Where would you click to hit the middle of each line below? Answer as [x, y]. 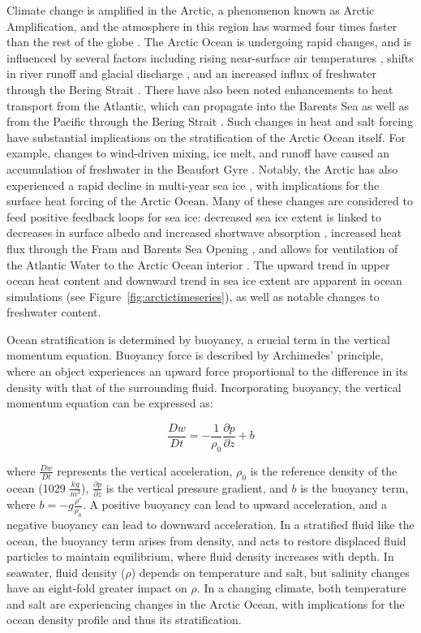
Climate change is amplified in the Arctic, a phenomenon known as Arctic [191, 10]
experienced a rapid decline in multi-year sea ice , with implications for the [193, 185]
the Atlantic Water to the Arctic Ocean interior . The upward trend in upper [198, 264]
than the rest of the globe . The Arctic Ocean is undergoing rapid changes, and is [209, 42]
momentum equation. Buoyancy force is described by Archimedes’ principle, [195, 355]
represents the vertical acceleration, [145, 470]
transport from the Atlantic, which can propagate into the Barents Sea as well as [208, 105]
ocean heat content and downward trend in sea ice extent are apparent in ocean [204, 280]
